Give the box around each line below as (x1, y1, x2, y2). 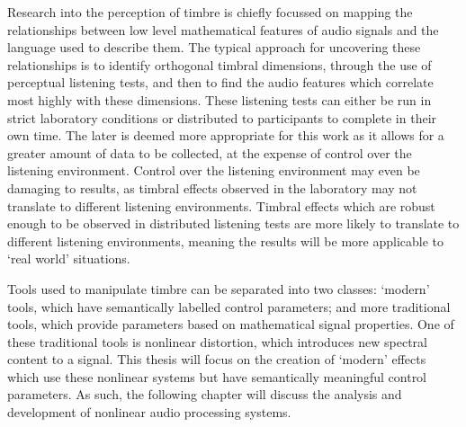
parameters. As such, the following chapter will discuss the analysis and (7, 385, 402, 404)
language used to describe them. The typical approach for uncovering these (7, 38, 421, 57)
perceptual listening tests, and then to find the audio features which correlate (7, 73, 434, 92)
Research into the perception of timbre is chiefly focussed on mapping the (7, 3, 413, 21)
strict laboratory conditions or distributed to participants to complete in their (7, 108, 437, 127)
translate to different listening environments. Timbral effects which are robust (7, 196, 435, 215)
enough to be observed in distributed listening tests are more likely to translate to (7, 214, 460, 233)
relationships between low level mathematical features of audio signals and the (7, 20, 439, 39)
